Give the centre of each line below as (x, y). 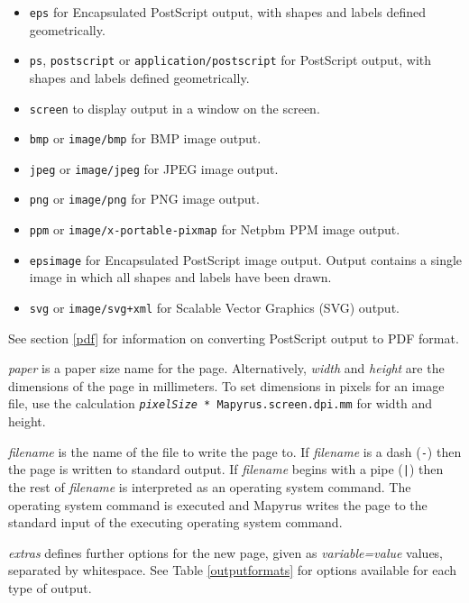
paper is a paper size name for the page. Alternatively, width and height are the (226, 368)
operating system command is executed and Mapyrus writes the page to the (218, 504)
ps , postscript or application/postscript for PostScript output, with (230, 60)
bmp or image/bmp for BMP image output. (145, 138)
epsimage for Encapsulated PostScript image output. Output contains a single (246, 259)
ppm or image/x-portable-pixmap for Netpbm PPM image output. (215, 229)
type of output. (50, 588)
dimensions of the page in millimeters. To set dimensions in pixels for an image (226, 385)
